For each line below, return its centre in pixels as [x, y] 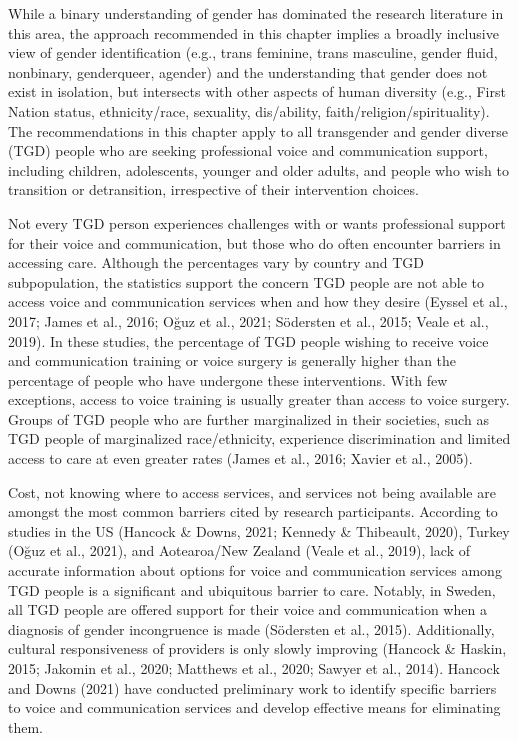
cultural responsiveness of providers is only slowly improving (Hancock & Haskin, [257, 648]
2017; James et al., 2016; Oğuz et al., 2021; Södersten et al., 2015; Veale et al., [248, 320]
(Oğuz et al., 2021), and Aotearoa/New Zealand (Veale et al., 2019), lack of [239, 550]
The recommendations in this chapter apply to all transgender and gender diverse [258, 130]
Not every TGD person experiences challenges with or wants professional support [257, 222]
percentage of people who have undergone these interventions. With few [228, 379]
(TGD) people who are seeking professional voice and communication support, [248, 150]
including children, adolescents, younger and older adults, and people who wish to [258, 169]
